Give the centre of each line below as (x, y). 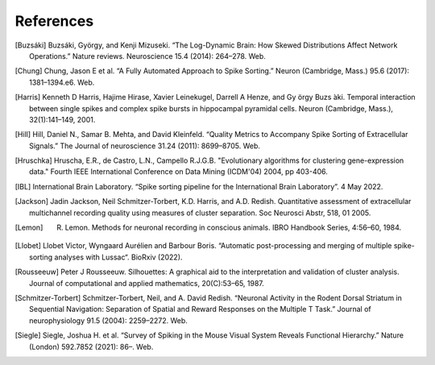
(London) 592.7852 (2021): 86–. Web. (91, 346)
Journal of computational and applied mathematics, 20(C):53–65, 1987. (147, 283)
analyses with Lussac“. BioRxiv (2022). (118, 257)
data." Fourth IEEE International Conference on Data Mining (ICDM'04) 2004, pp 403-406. (178, 172)
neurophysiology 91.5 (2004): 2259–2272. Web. (109, 320)
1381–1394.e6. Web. (62, 82)
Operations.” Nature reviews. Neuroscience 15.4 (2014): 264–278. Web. (147, 56)
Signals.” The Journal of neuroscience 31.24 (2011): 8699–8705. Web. (145, 146)
